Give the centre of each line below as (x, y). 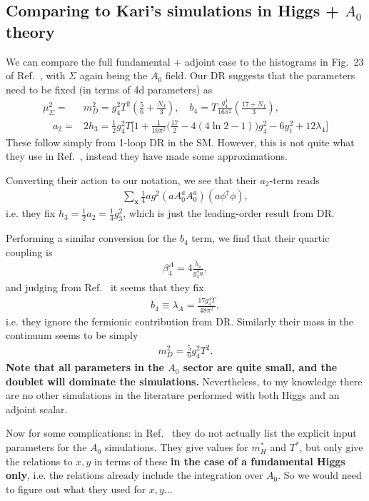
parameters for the (46, 447)
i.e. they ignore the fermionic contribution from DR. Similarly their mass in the (180, 321)
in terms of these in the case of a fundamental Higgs (219, 461)
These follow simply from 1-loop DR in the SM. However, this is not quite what (180, 142)
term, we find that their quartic (261, 238)
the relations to (39, 461)
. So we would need (320, 475)
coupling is (29, 252)
